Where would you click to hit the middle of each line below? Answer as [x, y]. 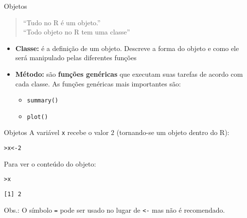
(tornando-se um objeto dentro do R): [173, 132]
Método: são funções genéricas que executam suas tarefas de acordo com [129, 74]
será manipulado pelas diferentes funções [76, 58]
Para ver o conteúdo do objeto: [50, 163]
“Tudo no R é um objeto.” [62, 22]
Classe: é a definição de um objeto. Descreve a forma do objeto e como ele [127, 48]
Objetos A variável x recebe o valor [56, 132]
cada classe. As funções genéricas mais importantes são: [98, 83]
